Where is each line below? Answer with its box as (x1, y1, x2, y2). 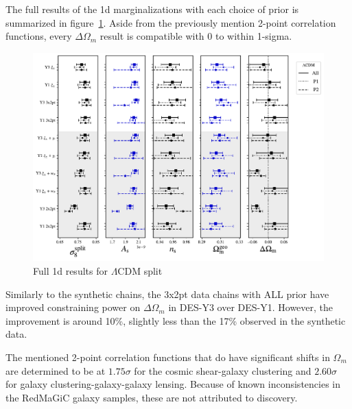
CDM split (117, 264, 163, 277)
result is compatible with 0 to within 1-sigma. (99, 29, 292, 43)
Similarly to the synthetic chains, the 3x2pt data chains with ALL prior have (5, 286, 329, 301)
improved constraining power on (5, 300, 141, 314)
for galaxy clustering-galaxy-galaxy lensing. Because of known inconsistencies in (5, 377, 341, 391)
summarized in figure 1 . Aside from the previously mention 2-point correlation (5, 15, 336, 29)
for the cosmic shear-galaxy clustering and (134, 363, 312, 377)
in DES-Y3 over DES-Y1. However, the (168, 300, 333, 314)
